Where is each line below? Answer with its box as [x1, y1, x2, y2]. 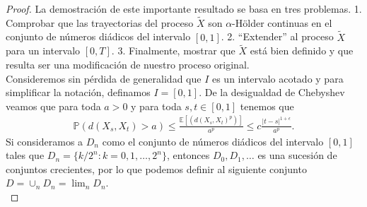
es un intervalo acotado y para [211, 71, 344, 85]
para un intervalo [6, 43, 81, 58]
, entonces [166, 148, 210, 162]
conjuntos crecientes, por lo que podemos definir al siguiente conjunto [6, 161, 307, 176]
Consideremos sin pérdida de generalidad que [6, 71, 202, 85]
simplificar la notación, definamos [6, 85, 151, 100]
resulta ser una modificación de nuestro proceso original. [6, 57, 250, 72]
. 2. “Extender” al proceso [221, 29, 334, 44]
